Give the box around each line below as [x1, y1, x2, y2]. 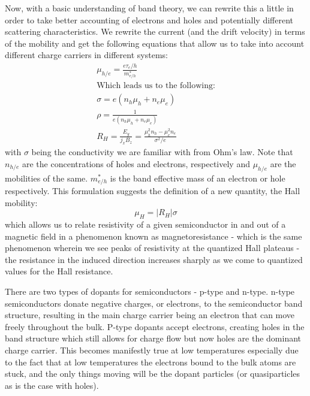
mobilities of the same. [5, 171, 88, 184]
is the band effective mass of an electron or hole [110, 171, 285, 184]
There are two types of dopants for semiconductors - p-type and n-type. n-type [5, 285, 295, 298]
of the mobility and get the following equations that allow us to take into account [5, 37, 305, 49]
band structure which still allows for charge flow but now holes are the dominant [5, 332, 302, 344]
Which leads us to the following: [97, 81, 215, 90]
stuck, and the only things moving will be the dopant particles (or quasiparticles [5, 367, 300, 380]
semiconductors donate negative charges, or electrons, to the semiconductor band [5, 297, 303, 309]
